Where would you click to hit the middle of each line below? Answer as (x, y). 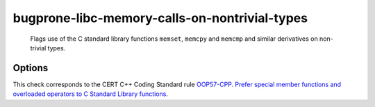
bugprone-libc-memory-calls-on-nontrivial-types (160, 18)
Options (31, 68)
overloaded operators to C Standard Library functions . (90, 94)
